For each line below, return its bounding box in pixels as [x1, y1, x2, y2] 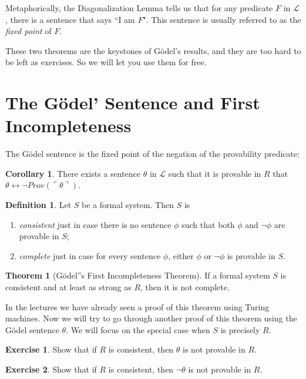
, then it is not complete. [140, 281, 230, 293]
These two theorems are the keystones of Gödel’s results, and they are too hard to [5, 44, 301, 56]
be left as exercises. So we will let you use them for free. [5, 56, 207, 68]
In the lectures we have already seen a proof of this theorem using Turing [5, 300, 270, 313]
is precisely [220, 323, 260, 336]
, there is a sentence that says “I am [5, 13, 135, 25]
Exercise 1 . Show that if [5, 343, 97, 355]
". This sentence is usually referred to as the [143, 13, 301, 25]
